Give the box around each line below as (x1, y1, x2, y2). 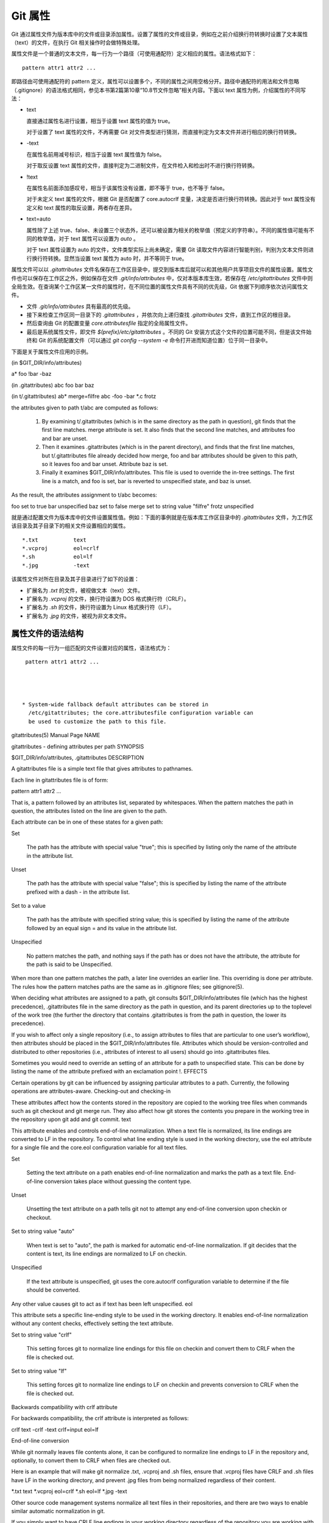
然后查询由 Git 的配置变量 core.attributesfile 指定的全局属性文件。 (26, 320, 191, 327)
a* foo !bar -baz (11, 370, 52, 378)
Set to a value (11, 902, 46, 910)
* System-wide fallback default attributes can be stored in (22, 701, 208, 708)
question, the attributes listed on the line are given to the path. (11, 807, 168, 815)
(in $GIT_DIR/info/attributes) (11, 359, 82, 367)
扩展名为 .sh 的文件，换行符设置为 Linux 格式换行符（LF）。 (26, 604, 175, 611)
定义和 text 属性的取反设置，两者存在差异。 (26, 204, 135, 211)
